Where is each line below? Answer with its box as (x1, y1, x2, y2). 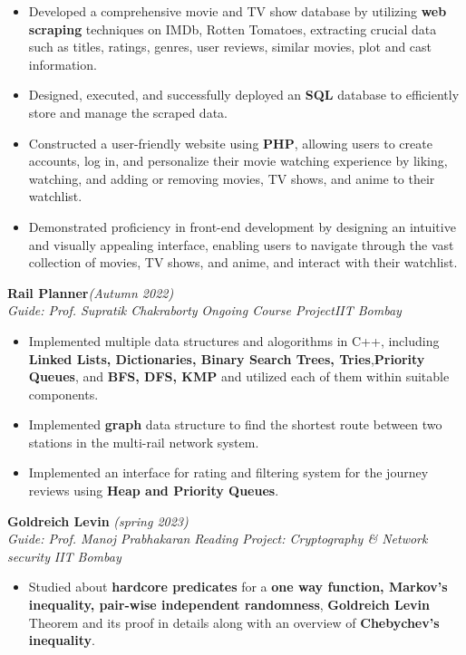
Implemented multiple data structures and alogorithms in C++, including (28, 331, 440, 350)
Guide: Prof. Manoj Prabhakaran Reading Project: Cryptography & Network (7, 529, 428, 548)
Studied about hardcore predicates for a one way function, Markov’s (28, 577, 448, 596)
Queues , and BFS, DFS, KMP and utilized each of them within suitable (28, 367, 450, 386)
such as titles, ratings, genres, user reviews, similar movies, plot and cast (28, 37, 432, 56)
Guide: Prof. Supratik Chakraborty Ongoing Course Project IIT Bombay (7, 301, 402, 320)
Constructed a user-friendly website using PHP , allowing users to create (28, 133, 432, 152)
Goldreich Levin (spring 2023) (7, 511, 189, 530)
